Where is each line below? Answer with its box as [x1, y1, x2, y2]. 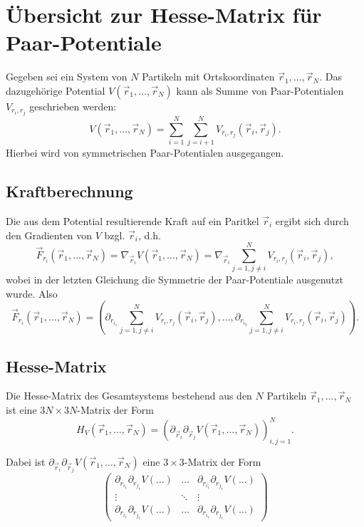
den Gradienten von [6, 227, 93, 242]
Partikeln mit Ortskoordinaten [142, 69, 275, 84]
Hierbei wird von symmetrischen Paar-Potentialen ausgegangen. [6, 145, 284, 160]
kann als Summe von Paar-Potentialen [176, 83, 344, 98]
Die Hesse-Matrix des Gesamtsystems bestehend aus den [6, 388, 252, 403]
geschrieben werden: [29, 98, 117, 113]
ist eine [6, 402, 37, 417]
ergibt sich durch [275, 213, 349, 228]
